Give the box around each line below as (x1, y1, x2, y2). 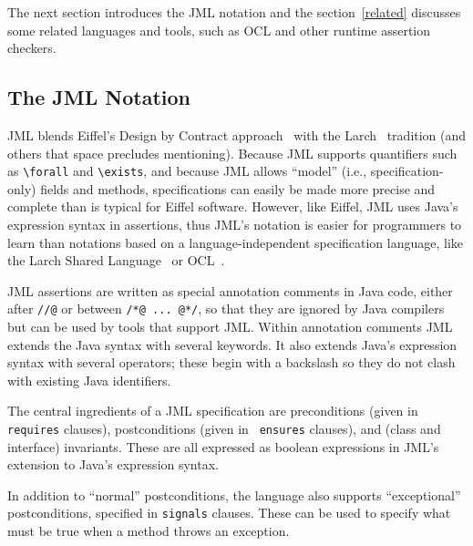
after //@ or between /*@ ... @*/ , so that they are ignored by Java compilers (7, 299, 445, 318)
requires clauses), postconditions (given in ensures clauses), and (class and (7, 419, 441, 438)
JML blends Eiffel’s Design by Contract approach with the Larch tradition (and (7, 125, 467, 144)
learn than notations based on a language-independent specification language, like (7, 232, 464, 252)
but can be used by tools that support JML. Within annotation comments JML (7, 317, 453, 336)
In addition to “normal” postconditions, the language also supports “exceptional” (7, 485, 461, 504)
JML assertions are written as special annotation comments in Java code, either (7, 281, 453, 300)
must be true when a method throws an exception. (7, 521, 290, 541)
